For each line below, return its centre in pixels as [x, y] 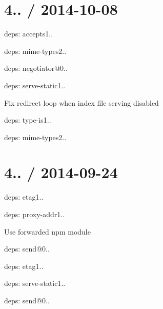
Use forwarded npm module [47, 231]
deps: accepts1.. [29, 34]
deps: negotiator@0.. [36, 68]
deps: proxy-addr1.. [35, 214]
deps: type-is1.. [28, 120]
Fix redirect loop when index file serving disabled [81, 102]
